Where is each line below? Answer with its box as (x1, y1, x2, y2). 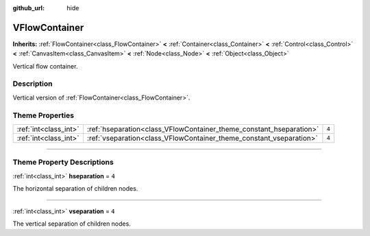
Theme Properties (12, 110, 75, 120)
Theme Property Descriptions (12, 158, 114, 167)
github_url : (12, 4, 45, 12)
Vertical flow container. (12, 62, 78, 70)
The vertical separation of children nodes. (12, 220, 132, 228)
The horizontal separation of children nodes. (12, 185, 138, 193)
